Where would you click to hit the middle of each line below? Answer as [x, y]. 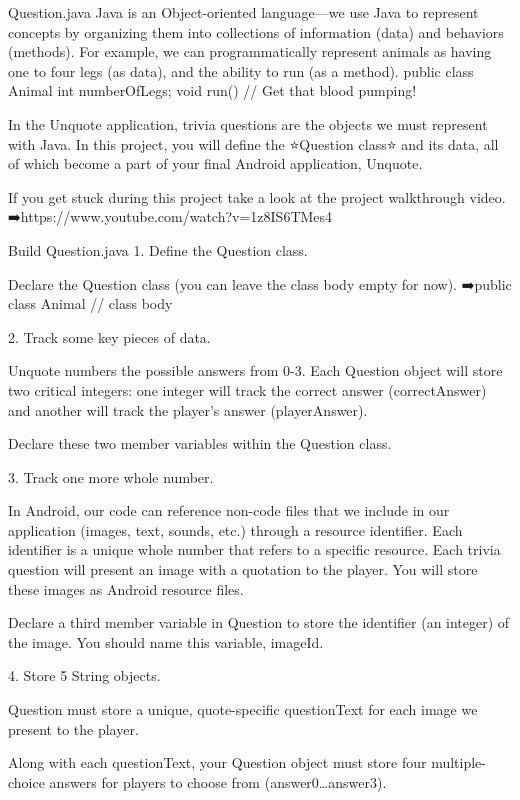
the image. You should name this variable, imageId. [166, 641]
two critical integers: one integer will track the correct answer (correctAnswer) [247, 389]
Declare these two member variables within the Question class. [200, 443]
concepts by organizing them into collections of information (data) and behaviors [256, 31]
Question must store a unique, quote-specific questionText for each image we [243, 709]
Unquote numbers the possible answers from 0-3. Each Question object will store [255, 370]
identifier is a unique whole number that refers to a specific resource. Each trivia [254, 549]
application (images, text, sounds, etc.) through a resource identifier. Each [235, 529]
